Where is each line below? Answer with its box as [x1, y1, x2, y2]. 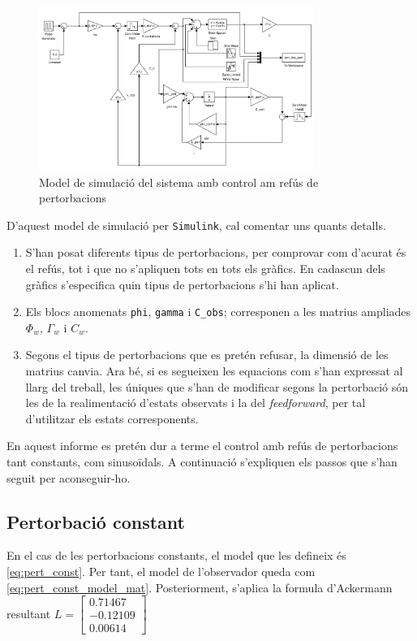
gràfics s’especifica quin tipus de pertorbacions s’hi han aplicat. [25, 275, 339, 292]
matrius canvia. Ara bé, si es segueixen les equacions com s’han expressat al [25, 362, 403, 379]
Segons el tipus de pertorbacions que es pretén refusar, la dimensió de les [25, 346, 389, 363]
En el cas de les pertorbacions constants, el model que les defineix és [6, 547, 346, 564]
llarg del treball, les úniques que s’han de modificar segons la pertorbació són [25, 378, 409, 395]
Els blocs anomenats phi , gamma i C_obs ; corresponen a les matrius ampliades [25, 303, 411, 320]
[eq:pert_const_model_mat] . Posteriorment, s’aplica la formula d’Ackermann [6, 578, 393, 596]
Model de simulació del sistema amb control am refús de [39, 173, 319, 190]
